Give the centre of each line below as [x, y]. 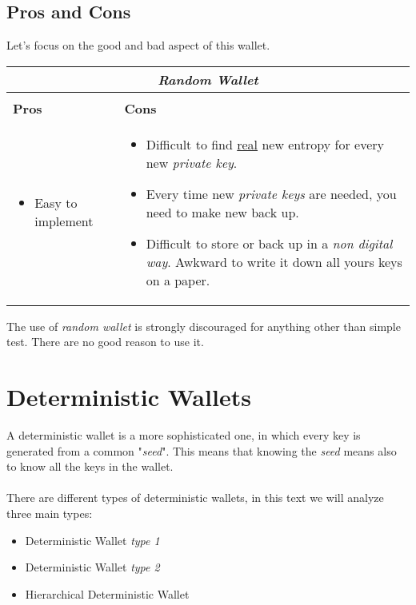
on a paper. [178, 280]
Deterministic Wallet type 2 [92, 567]
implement [64, 221]
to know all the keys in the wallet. [90, 466]
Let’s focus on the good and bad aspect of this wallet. [138, 45]
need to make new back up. [222, 212]
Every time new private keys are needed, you [271, 193]
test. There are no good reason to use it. [105, 342]
